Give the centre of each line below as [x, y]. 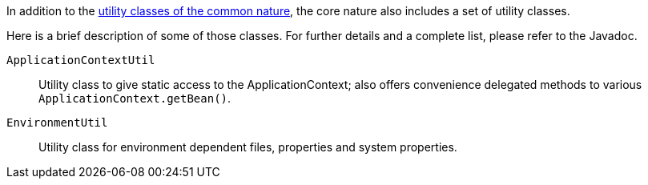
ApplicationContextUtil [81, 60]
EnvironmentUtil [57, 123]
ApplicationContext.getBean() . [135, 98]
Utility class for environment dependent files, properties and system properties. [248, 147]
